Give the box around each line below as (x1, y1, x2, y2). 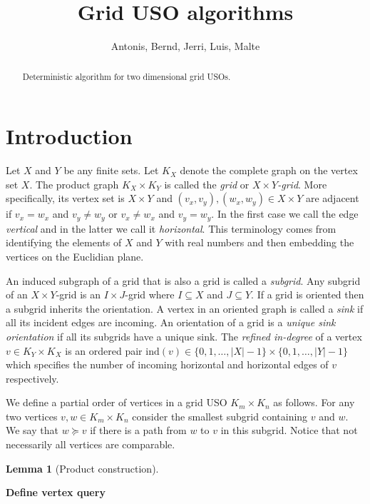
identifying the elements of (6, 235, 122, 250)
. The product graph (29, 176, 119, 191)
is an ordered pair (65, 343, 143, 358)
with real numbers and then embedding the (165, 235, 354, 250)
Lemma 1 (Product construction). (6, 460, 159, 475)
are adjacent (305, 191, 359, 206)
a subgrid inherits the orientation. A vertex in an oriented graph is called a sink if (6, 301, 364, 316)
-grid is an (56, 287, 101, 302)
